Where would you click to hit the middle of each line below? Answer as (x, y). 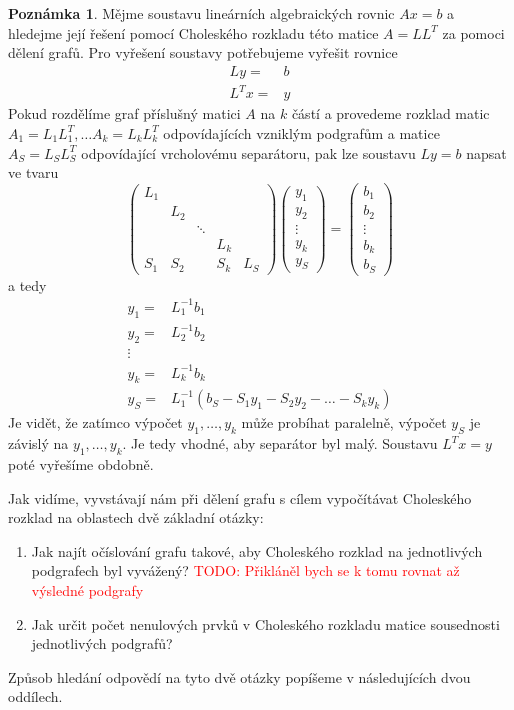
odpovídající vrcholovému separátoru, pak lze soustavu (248, 152)
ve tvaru (33, 172)
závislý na (38, 443)
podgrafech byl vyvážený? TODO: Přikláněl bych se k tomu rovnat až (245, 570)
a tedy (27, 284)
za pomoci (473, 32)
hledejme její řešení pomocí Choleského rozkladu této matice (193, 32)
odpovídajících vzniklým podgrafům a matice (301, 132)
